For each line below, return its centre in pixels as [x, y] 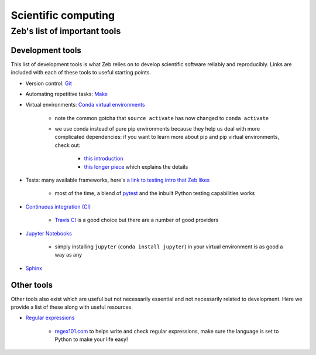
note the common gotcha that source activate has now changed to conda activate [162, 118]
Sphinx [34, 268]
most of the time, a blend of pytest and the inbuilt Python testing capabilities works [155, 193]
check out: [68, 145]
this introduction [104, 159]
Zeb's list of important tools [66, 31]
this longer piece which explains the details [136, 166]
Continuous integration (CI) [58, 206]
